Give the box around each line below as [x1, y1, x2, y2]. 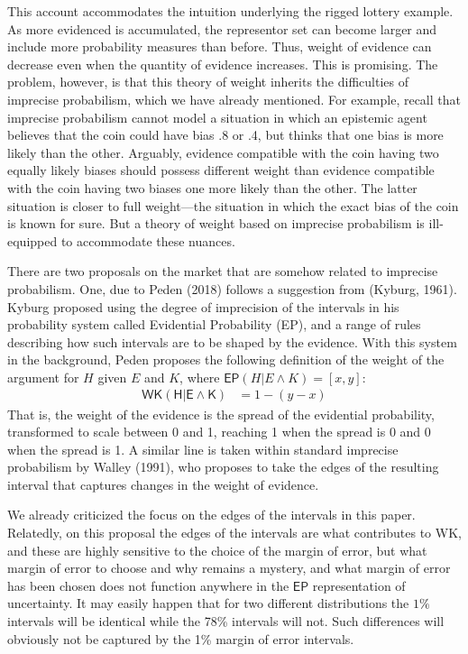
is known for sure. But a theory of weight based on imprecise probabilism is [7, 214, 425, 233]
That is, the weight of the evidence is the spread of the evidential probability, [7, 404, 435, 423]
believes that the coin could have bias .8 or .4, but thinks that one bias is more [7, 125, 444, 144]
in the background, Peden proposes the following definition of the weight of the [7, 350, 445, 369]
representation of [312, 576, 406, 594]
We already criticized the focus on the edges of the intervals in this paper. [7, 505, 416, 524]
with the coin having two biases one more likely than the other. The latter [7, 178, 418, 197]
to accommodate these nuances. [60, 231, 235, 250]
